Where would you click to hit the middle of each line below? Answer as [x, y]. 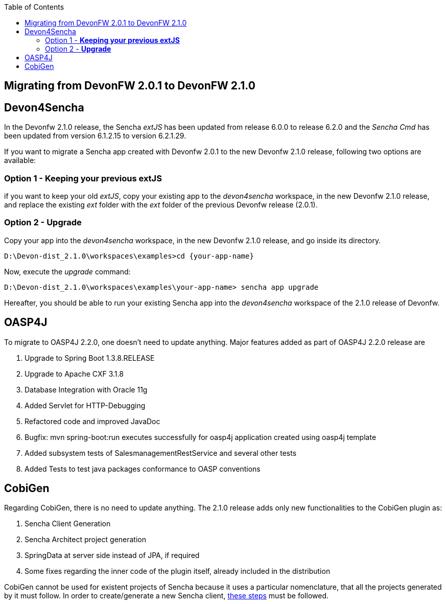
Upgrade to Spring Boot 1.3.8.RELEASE [90, 358]
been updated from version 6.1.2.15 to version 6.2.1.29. [95, 136]
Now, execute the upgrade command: [67, 271]
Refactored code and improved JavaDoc [92, 421]
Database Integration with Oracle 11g [86, 389]
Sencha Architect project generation [85, 540]
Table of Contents [34, 7]
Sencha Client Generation [68, 524]
